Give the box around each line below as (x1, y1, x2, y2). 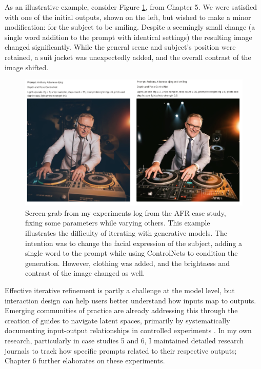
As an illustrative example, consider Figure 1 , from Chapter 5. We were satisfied (5, 2, 257, 12)
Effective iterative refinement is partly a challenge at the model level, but (5, 285, 235, 296)
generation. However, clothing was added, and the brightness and (25, 257, 230, 268)
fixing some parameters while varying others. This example (25, 217, 210, 228)
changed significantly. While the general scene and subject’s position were (5, 42, 236, 52)
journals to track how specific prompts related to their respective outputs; (5, 345, 237, 356)
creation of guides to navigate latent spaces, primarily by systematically (5, 315, 230, 325)
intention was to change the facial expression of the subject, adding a (25, 237, 243, 248)
